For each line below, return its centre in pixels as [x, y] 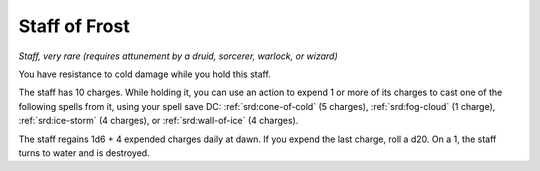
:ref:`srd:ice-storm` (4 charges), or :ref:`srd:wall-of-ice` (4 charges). [158, 121]
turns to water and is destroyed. [84, 152]
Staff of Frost [74, 26]
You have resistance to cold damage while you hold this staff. [145, 74]
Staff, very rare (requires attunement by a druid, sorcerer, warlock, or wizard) [178, 56]
